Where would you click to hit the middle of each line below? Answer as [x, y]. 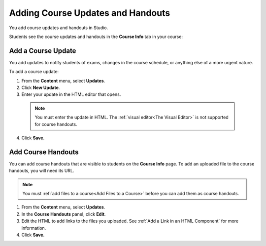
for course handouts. [56, 124]
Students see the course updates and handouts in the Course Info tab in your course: [96, 37]
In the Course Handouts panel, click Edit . [64, 214]
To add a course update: [34, 72]
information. [34, 228]
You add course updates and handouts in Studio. [59, 28]
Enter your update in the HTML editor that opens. [71, 94]
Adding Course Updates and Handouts [90, 13]
